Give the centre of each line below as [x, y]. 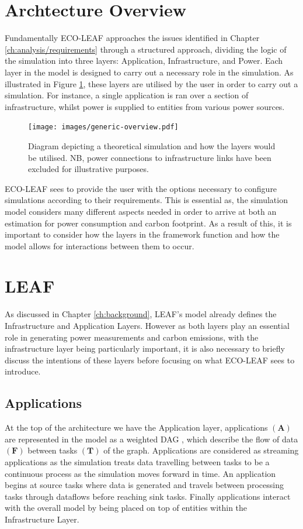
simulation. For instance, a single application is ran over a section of [127, 95]
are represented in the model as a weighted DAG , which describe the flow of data [151, 439]
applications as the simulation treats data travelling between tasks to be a [137, 461]
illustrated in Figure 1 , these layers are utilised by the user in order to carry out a [151, 83]
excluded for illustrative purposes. [88, 169]
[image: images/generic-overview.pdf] [103, 127]
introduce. [23, 371]
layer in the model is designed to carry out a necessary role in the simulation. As [149, 72]
